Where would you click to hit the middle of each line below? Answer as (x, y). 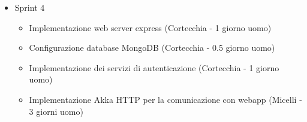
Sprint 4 (30, 7)
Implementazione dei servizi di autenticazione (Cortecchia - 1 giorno (154, 67)
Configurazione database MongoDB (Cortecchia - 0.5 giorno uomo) (152, 48)
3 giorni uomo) (56, 111)
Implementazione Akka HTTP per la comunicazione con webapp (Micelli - (165, 99)
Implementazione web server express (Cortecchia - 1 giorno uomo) (150, 27)
